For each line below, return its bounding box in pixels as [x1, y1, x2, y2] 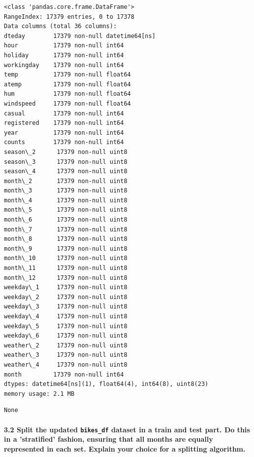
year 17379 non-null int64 [4, 129, 124, 136]
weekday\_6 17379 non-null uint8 [4, 332, 127, 340]
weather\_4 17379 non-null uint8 [4, 361, 127, 368]
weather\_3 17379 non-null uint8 [4, 351, 127, 359]
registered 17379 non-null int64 [4, 119, 124, 127]
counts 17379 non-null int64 [4, 139, 124, 146]
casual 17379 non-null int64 [4, 110, 124, 117]
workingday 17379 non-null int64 [4, 61, 124, 69]
